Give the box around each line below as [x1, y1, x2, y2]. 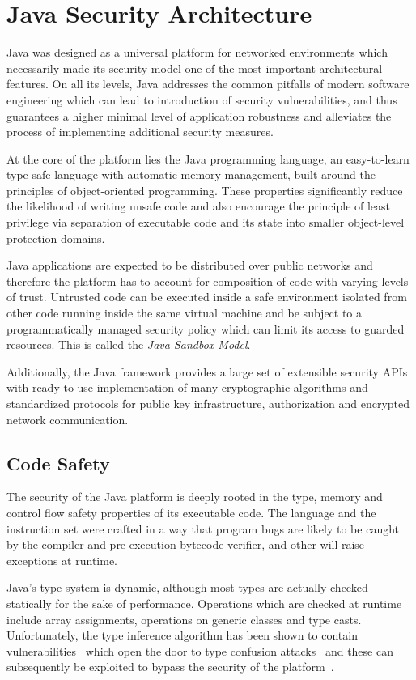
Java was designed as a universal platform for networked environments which [6, 44, 388, 61]
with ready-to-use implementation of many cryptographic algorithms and [6, 379, 368, 396]
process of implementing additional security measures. [6, 123, 274, 140]
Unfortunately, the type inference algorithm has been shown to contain [6, 627, 358, 644]
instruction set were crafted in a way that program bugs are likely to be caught [6, 520, 400, 537]
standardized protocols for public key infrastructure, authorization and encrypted [6, 395, 410, 411]
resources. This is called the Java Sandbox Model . [6, 336, 251, 353]
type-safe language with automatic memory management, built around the [6, 166, 376, 183]
